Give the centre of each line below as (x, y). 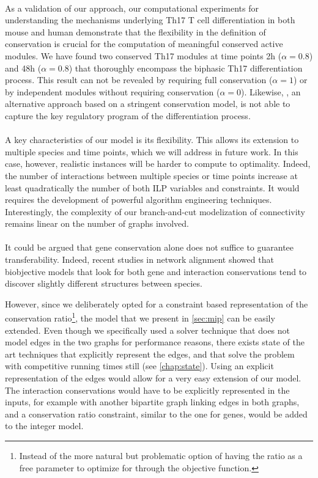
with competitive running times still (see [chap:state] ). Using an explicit (139, 366)
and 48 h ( (23, 68)
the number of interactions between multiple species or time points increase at (151, 175)
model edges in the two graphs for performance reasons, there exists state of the (155, 342)
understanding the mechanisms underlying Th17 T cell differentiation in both (150, 20)
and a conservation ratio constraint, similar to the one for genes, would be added (156, 414)
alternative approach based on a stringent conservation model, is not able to (148, 104)
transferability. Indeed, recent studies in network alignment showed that (139, 259)
